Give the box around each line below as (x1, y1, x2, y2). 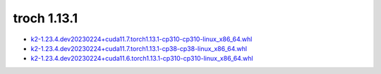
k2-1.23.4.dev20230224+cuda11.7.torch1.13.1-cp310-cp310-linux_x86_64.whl (30, 35, 253, 43)
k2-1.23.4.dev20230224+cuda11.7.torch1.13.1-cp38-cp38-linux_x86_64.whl (30, 44, 247, 52)
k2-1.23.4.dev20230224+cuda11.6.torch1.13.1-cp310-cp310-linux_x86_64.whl (30, 54, 253, 63)
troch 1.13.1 (13, 10, 78, 26)
